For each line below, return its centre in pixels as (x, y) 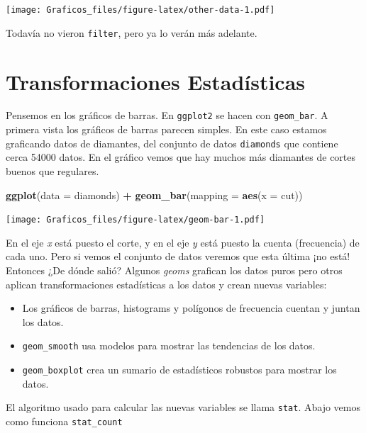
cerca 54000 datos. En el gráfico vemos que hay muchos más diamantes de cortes (181, 157)
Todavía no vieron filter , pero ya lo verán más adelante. (132, 32)
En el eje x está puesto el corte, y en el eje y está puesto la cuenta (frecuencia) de (183, 242)
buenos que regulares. (52, 170)
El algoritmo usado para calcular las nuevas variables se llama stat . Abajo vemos (183, 407)
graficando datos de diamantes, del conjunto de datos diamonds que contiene (172, 143)
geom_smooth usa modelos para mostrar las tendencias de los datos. (169, 345)
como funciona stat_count (64, 421)
